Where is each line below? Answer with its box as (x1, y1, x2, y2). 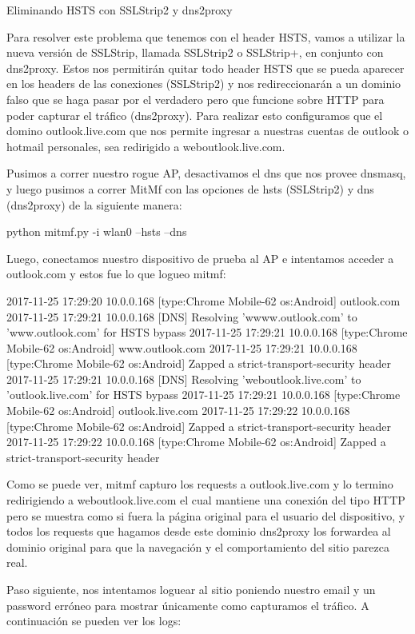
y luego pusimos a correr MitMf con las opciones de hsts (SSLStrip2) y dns (6, 180, 374, 197)
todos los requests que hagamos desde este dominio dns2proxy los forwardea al (6, 523, 391, 540)
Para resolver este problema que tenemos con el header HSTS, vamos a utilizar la (6, 28, 405, 45)
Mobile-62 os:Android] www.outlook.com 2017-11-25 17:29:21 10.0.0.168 (6, 339, 357, 356)
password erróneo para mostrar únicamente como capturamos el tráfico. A (6, 596, 369, 613)
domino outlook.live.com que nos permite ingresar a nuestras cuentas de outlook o (6, 122, 409, 139)
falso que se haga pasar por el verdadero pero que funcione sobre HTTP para (6, 90, 385, 107)
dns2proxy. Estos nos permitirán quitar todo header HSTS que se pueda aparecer (6, 59, 405, 76)
